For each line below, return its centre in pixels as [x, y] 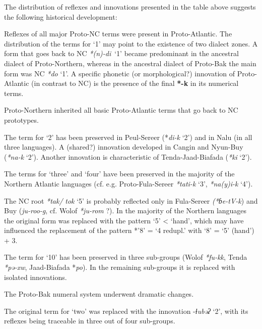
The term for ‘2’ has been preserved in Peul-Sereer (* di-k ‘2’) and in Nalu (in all [128, 137]
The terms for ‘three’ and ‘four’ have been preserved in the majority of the [119, 174]
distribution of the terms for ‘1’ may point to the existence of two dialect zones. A [131, 43]
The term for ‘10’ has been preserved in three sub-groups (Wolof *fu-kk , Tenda [126, 257]
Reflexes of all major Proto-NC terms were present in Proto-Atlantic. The [118, 34]
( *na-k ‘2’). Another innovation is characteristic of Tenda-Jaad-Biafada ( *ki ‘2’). [128, 156]
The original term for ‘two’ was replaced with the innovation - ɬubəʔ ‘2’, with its [126, 311]
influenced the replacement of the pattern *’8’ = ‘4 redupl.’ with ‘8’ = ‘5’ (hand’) [129, 230]
